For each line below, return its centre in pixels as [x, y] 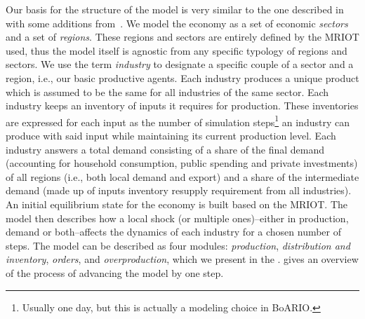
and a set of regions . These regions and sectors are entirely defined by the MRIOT [182, 37]
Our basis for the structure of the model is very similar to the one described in [175, 9]
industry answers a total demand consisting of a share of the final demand [165, 149]
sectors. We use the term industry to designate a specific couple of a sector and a [180, 64]
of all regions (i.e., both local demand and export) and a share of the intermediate [182, 176]
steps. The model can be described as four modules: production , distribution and [178, 245]
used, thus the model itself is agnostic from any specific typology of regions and [177, 50]
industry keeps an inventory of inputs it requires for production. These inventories [182, 106]
